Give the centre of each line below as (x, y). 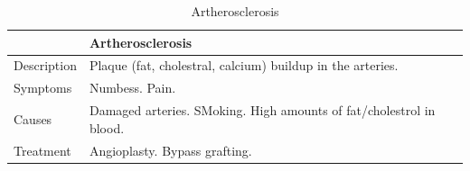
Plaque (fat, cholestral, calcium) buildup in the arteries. (244, 65)
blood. (107, 127)
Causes (33, 118)
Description (45, 65)
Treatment (42, 150)
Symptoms (43, 88)
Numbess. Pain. (132, 88)
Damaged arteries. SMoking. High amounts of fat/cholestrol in (262, 110)
